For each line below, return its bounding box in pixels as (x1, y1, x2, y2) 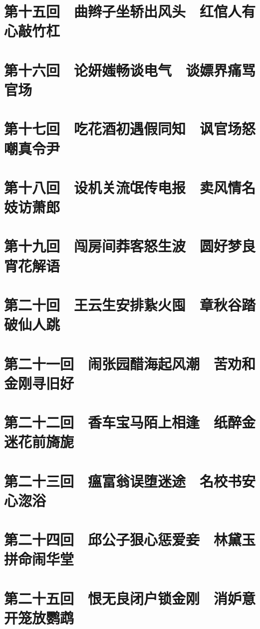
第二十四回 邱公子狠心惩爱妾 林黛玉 (4, 529, 256, 550)
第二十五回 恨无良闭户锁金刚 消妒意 (4, 588, 256, 608)
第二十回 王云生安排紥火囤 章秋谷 (4, 295, 242, 314)
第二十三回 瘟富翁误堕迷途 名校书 (4, 470, 242, 491)
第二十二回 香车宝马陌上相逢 (4, 412, 200, 432)
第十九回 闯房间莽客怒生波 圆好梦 (4, 236, 242, 256)
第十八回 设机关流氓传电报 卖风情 (4, 177, 242, 197)
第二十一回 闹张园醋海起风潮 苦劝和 (4, 353, 256, 373)
